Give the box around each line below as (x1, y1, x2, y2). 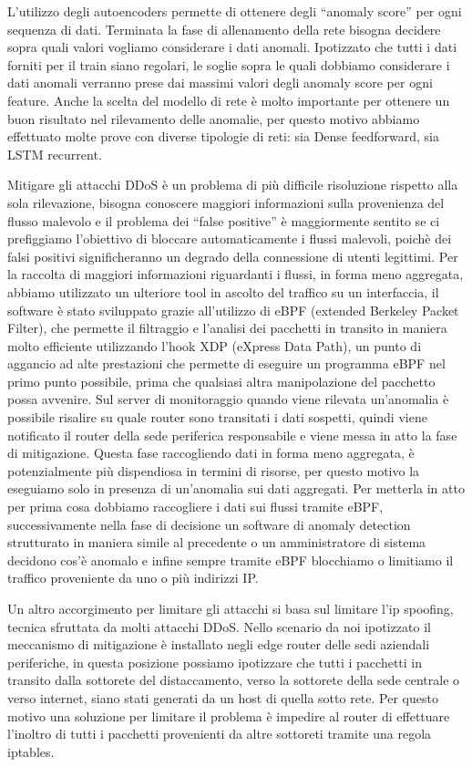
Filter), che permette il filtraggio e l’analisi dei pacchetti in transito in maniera (7, 318, 447, 337)
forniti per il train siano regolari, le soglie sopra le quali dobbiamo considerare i (7, 55, 450, 74)
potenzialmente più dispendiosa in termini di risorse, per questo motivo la (7, 461, 420, 480)
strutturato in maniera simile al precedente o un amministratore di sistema (7, 533, 426, 552)
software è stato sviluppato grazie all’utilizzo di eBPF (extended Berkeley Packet (7, 300, 459, 319)
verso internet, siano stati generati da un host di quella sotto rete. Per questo (7, 688, 438, 707)
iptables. (7, 741, 55, 761)
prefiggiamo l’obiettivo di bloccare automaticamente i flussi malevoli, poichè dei (7, 229, 452, 248)
